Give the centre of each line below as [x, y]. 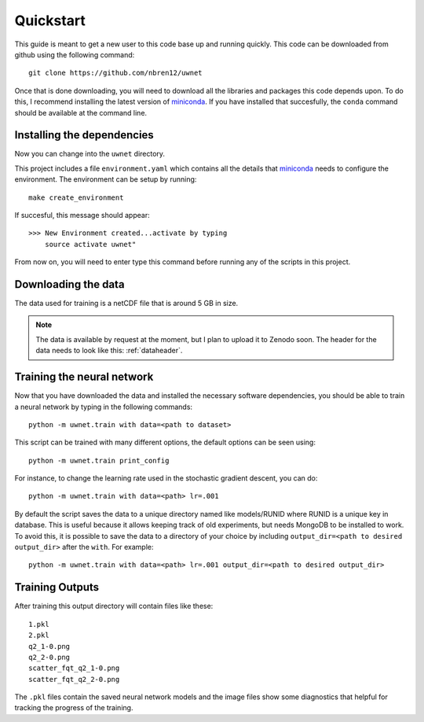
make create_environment [76, 197]
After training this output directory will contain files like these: [114, 606]
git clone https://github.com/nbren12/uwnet [116, 73]
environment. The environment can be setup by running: [106, 179]
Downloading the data [69, 284]
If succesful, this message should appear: [82, 215]
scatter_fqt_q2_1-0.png [74, 668]
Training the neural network [84, 377]
